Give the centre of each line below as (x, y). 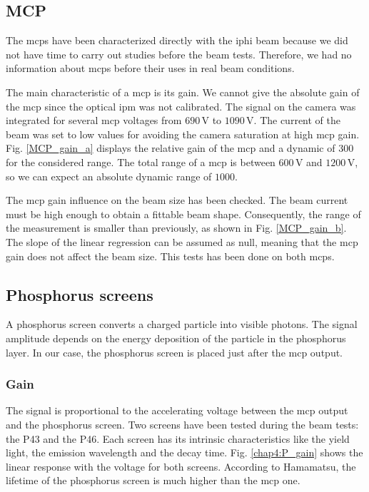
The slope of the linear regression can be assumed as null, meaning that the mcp (182, 241)
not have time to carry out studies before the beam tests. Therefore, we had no (179, 54)
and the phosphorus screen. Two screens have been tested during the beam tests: (182, 424)
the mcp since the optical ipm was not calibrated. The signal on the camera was (181, 106)
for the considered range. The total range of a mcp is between (141, 162)
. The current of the (297, 120)
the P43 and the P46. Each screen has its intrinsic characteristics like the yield (178, 438)
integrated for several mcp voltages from (94, 120)
